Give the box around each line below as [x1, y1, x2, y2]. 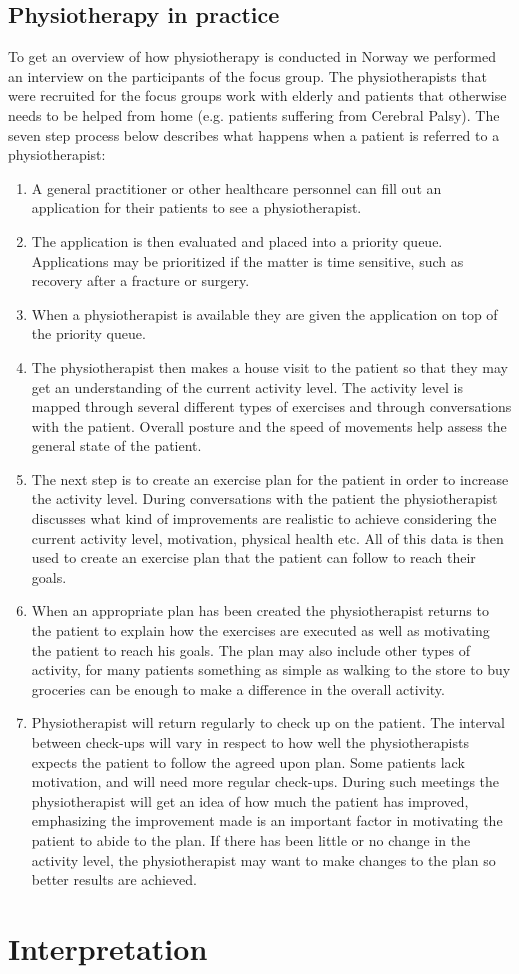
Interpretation [8, 927, 208, 968]
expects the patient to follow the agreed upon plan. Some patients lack [31, 751, 465, 772]
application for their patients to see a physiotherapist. [31, 197, 362, 218]
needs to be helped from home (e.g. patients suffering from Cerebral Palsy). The [8, 104, 500, 125]
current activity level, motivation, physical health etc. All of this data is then [31, 527, 504, 548]
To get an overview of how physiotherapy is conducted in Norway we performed [8, 46, 496, 67]
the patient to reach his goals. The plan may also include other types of [31, 639, 471, 660]
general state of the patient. [31, 435, 202, 456]
